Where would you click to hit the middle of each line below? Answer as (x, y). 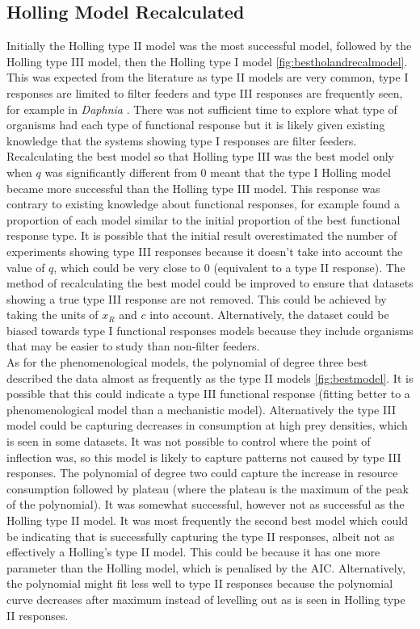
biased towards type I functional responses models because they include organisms (210, 330)
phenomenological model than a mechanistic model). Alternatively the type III (201, 409)
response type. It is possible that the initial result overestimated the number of (202, 235)
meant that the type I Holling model (300, 172)
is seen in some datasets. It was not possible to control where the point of (189, 441)
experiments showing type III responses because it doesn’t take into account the (205, 251)
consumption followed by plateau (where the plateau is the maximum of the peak (208, 488)
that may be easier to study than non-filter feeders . (133, 346)
